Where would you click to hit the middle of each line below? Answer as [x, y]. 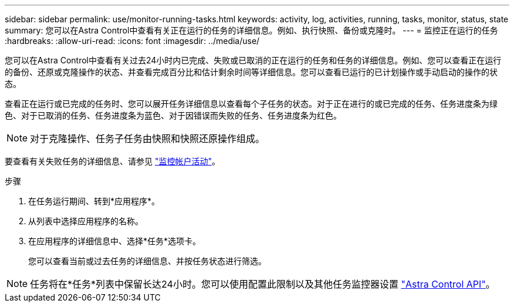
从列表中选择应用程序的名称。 [86, 221]
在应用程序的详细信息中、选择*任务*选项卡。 [115, 241]
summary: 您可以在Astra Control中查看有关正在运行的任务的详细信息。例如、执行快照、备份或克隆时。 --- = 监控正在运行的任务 [251, 30]
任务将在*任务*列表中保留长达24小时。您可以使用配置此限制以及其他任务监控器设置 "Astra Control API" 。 [263, 284]
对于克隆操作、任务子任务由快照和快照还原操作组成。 [148, 139]
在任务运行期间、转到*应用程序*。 [94, 201]
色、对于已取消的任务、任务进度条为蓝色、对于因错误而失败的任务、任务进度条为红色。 [173, 115]
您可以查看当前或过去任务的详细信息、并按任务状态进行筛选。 [147, 261]
